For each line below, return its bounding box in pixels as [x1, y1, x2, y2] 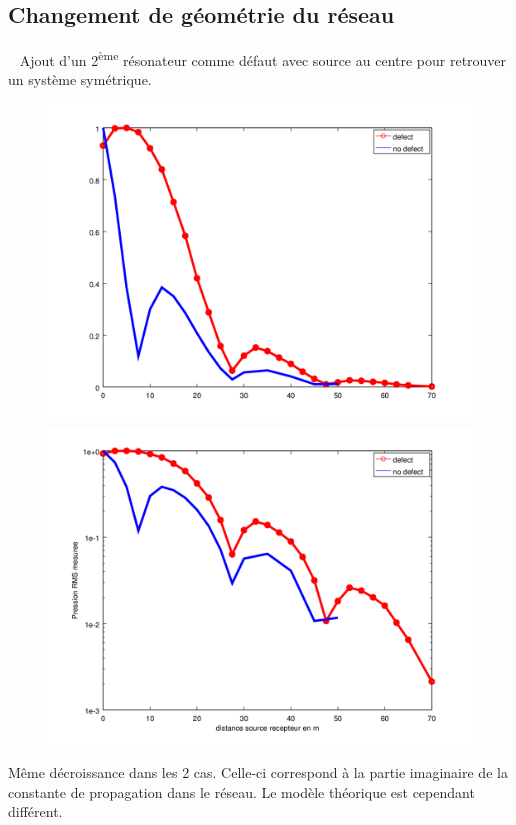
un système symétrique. [8, 69, 152, 90]
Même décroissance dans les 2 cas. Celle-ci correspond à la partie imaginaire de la [8, 762, 508, 783]
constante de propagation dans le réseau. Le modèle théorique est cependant [8, 781, 475, 802]
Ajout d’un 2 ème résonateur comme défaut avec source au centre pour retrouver [19, 47, 507, 70]
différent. [8, 801, 63, 822]
